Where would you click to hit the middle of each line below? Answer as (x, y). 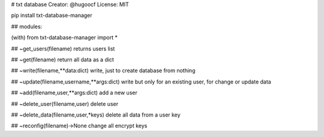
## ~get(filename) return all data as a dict (62, 59)
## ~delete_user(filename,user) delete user (65, 104)
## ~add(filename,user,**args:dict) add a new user (74, 93)
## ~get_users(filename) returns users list (63, 49)
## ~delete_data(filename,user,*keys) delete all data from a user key (96, 115)
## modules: (27, 26)
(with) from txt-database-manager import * (64, 38)
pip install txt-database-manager (52, 16)
